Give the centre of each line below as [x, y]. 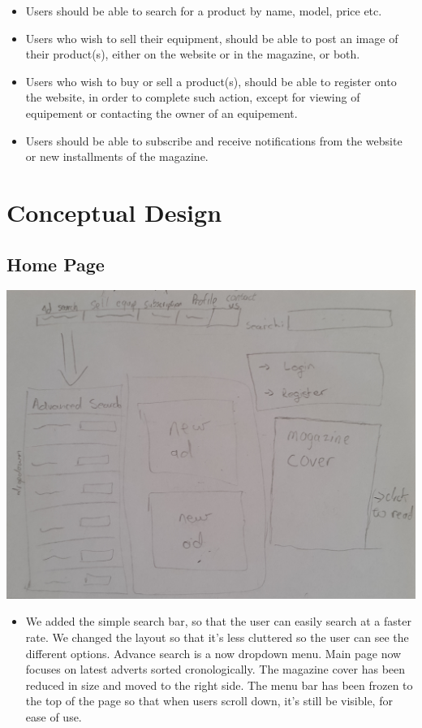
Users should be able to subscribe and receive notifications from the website [214, 140]
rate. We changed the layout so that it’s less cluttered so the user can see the [217, 637]
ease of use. [54, 716]
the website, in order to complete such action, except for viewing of [193, 97]
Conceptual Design [114, 212]
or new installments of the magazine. [117, 156]
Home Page [56, 264]
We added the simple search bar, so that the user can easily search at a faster [218, 621]
